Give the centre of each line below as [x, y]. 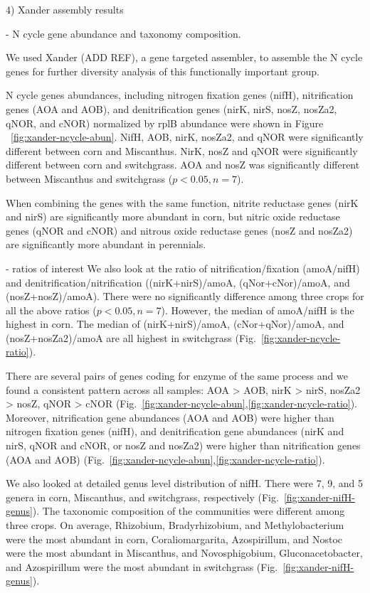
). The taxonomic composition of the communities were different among [189, 511]
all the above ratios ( [51, 310]
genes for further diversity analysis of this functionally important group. [163, 71]
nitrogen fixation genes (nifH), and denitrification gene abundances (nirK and [175, 431]
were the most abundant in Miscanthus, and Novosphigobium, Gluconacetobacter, [184, 553]
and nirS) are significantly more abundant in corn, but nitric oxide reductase [173, 217]
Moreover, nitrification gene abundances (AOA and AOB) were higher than [170, 417]
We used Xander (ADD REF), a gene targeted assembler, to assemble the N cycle [184, 57]
